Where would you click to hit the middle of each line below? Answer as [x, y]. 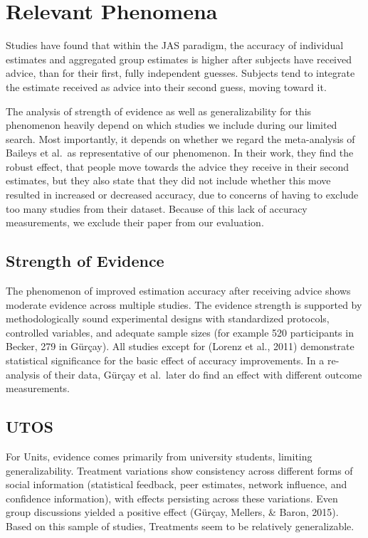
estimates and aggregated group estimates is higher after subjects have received [179, 59]
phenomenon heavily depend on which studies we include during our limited [172, 125]
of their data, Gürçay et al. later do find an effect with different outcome [203, 374]
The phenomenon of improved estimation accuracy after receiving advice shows [178, 291]
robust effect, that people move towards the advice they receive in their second [178, 166]
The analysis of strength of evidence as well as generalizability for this [159, 111]
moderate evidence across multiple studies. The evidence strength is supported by [184, 304]
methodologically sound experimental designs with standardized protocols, [168, 318]
